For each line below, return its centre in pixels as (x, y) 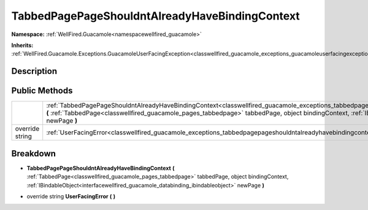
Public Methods (42, 91)
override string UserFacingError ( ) (71, 196)
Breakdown (34, 154)
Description (34, 71)
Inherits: (22, 45)
